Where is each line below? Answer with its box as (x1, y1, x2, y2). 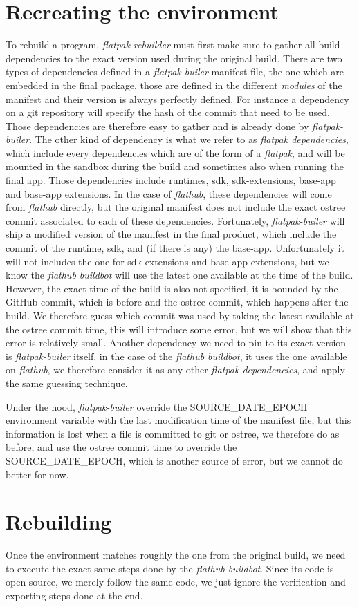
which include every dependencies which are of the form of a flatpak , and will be (6, 145, 345, 160)
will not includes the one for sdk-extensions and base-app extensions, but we (6, 254, 329, 268)
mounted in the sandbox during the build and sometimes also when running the (6, 159, 344, 174)
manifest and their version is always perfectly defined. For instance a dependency (6, 91, 349, 106)
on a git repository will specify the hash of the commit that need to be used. (6, 105, 330, 120)
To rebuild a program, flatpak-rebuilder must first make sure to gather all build (6, 37, 340, 52)
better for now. (6, 467, 69, 481)
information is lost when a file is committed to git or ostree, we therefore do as (6, 426, 340, 440)
